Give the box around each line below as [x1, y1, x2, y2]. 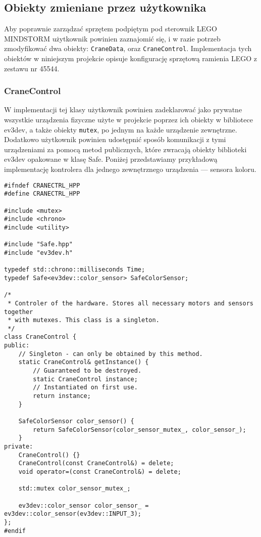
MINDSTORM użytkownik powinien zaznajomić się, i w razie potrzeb [4, 33, 221, 43]
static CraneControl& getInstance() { [18, 359, 149, 366]
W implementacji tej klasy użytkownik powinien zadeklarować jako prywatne [4, 104, 242, 115]
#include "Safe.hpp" [4, 241, 73, 248]
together [4, 308, 33, 316]
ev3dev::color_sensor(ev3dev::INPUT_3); [4, 510, 142, 518]
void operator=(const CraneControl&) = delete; [18, 468, 181, 475]
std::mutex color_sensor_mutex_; [18, 485, 131, 493]
